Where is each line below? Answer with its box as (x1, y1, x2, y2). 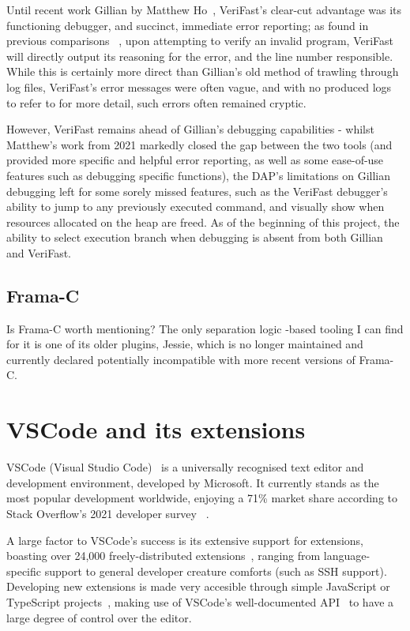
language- (323, 547, 371, 564)
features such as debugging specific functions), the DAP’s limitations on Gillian (6, 167, 391, 183)
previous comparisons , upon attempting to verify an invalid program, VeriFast (6, 32, 394, 49)
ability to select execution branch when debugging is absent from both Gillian (6, 229, 383, 246)
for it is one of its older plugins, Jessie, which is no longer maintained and (6, 336, 363, 352)
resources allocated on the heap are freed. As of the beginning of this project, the (6, 213, 400, 230)
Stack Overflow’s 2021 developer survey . (6, 505, 209, 521)
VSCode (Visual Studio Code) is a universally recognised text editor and (6, 459, 364, 475)
